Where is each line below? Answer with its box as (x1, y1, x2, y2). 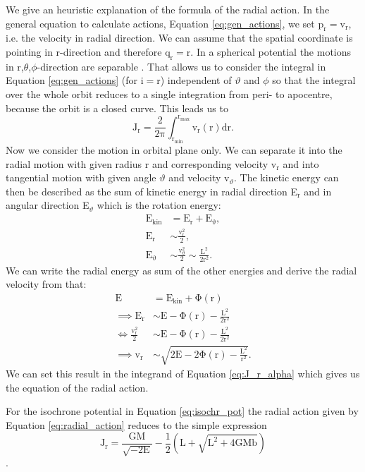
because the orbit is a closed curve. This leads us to (6, 100, 228, 115)
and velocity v (168, 170, 230, 185)
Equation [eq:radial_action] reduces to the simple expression (6, 417, 267, 432)
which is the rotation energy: (97, 198, 221, 212)
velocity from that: (6, 277, 87, 291)
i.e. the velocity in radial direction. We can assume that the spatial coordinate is (6, 30, 353, 45)
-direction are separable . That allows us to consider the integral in (37, 59, 326, 73)
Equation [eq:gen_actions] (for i (6, 73, 144, 87)
